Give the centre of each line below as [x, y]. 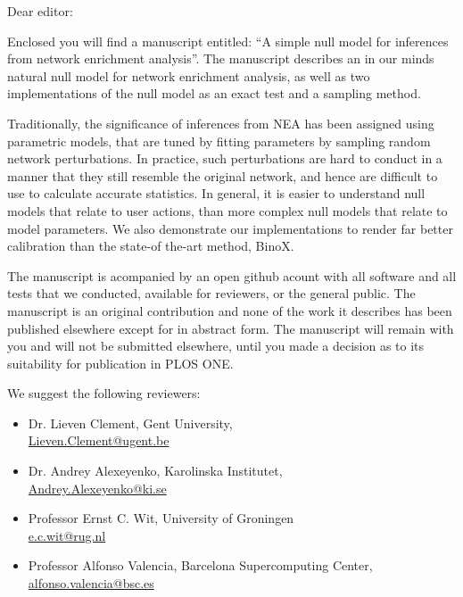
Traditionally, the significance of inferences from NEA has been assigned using [221, 123]
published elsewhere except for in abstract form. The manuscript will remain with [231, 328]
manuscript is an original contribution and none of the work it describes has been [230, 310]
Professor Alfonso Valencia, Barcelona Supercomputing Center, [200, 565]
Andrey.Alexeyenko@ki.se [97, 488]
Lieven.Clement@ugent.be [99, 440]
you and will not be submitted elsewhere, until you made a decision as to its [216, 346]
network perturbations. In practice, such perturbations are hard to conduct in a [225, 158]
